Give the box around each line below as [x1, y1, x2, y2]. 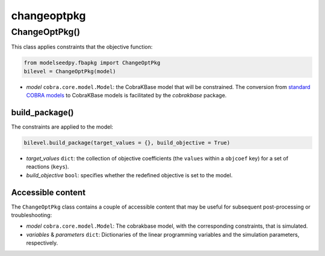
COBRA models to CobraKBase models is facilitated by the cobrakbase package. [26, 92, 227, 99]
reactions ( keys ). [26, 163, 69, 171]
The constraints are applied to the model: [11, 123, 114, 130]
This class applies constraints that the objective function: [11, 43, 153, 50]
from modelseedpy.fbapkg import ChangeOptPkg [23, 59, 161, 66]
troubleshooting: [11, 212, 52, 219]
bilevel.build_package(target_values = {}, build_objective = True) [23, 139, 231, 147]
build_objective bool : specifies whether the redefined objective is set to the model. [26, 171, 233, 178]
